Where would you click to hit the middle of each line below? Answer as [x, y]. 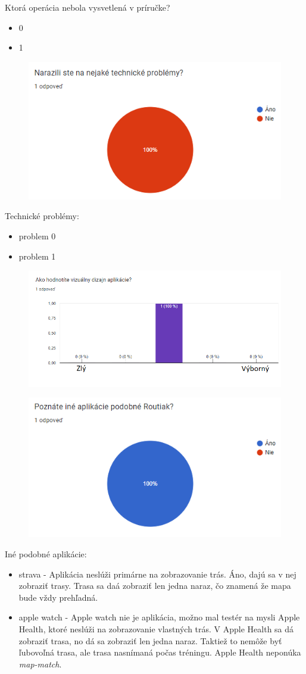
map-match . [40, 664]
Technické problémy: [42, 216]
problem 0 [37, 235]
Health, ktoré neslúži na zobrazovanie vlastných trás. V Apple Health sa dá [156, 629]
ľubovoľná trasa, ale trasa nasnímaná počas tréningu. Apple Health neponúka [160, 652]
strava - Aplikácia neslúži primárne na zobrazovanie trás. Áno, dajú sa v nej [157, 574]
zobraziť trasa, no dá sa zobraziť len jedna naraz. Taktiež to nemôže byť [150, 640]
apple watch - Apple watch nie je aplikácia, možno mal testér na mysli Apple [159, 617]
